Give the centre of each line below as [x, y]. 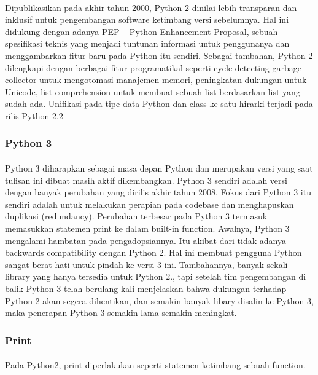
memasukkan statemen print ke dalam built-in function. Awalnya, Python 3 [147, 228]
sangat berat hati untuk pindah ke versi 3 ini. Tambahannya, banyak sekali [146, 264]
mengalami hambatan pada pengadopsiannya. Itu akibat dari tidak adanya [145, 240]
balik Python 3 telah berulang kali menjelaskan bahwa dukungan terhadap [146, 288]
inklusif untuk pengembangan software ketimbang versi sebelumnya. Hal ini [147, 19]
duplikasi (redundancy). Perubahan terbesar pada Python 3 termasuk [136, 216]
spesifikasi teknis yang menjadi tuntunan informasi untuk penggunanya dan [147, 43]
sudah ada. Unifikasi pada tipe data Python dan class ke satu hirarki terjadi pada [159, 104]
